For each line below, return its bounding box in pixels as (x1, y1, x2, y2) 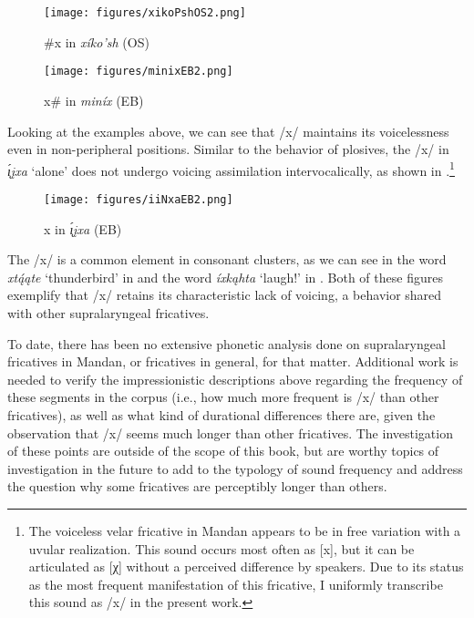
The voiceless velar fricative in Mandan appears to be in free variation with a (28, 520, 461, 540)
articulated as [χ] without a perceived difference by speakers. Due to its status (28, 557, 464, 576)
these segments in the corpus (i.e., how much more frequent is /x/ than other (7, 387, 439, 407)
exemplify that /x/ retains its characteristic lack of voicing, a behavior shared (7, 285, 442, 304)
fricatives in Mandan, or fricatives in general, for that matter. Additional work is (7, 352, 459, 371)
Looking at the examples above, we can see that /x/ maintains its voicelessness (7, 121, 449, 140)
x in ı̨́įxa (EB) (44, 219, 122, 238)
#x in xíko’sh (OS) (44, 32, 149, 51)
